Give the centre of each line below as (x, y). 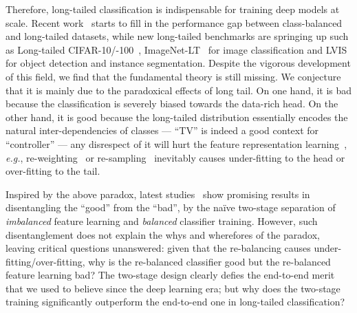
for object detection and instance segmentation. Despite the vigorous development (178, 63)
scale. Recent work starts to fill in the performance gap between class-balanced (174, 22)
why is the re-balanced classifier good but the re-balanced (209, 261)
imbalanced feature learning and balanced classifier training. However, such (162, 220)
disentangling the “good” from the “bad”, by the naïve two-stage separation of (171, 207)
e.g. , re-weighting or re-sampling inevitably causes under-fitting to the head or (175, 157)
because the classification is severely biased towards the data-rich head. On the (172, 104)
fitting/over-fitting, (45, 261)
